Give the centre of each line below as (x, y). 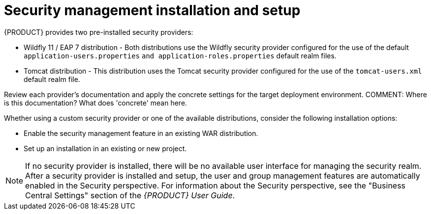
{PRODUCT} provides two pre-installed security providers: (99, 32)
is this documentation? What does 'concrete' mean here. (96, 103)
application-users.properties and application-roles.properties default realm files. (180, 55)
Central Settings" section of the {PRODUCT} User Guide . (130, 195)
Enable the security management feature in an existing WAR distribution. (141, 133)
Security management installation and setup (152, 10)
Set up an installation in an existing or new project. (105, 148)
